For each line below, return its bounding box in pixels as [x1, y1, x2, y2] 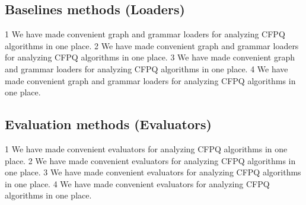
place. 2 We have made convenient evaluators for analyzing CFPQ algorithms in [5, 154, 296, 166]
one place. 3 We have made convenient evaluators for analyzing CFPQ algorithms [5, 166, 301, 178]
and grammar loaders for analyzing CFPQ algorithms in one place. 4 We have [5, 62, 288, 75]
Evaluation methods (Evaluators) [5, 115, 212, 133]
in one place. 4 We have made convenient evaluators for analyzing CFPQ [5, 177, 270, 190]
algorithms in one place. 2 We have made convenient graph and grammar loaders [5, 39, 299, 52]
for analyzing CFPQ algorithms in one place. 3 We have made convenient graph [5, 51, 295, 63]
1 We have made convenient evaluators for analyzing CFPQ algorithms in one [5, 142, 288, 155]
